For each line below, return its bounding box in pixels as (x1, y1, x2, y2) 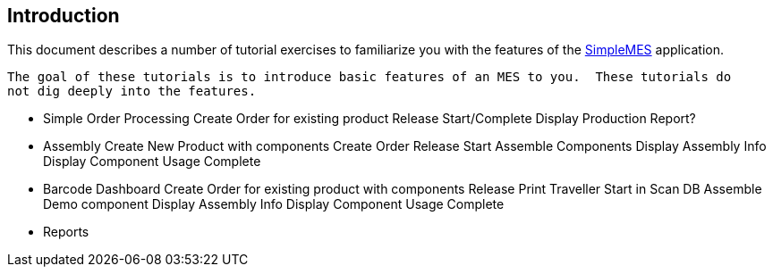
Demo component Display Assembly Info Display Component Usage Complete (43, 196, 505, 212)
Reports (43, 224, 89, 240)
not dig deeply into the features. (7, 84, 257, 99)
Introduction (7, 4, 120, 27)
